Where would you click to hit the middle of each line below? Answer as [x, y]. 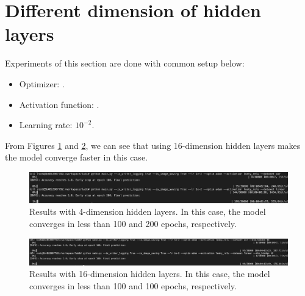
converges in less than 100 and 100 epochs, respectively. [133, 286]
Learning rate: [46, 125]
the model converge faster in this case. [76, 157]
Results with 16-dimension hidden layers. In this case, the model [150, 274]
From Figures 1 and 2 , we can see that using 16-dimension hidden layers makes [153, 145]
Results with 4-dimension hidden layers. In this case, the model [148, 211]
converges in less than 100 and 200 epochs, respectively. [133, 223]
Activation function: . [59, 104]
